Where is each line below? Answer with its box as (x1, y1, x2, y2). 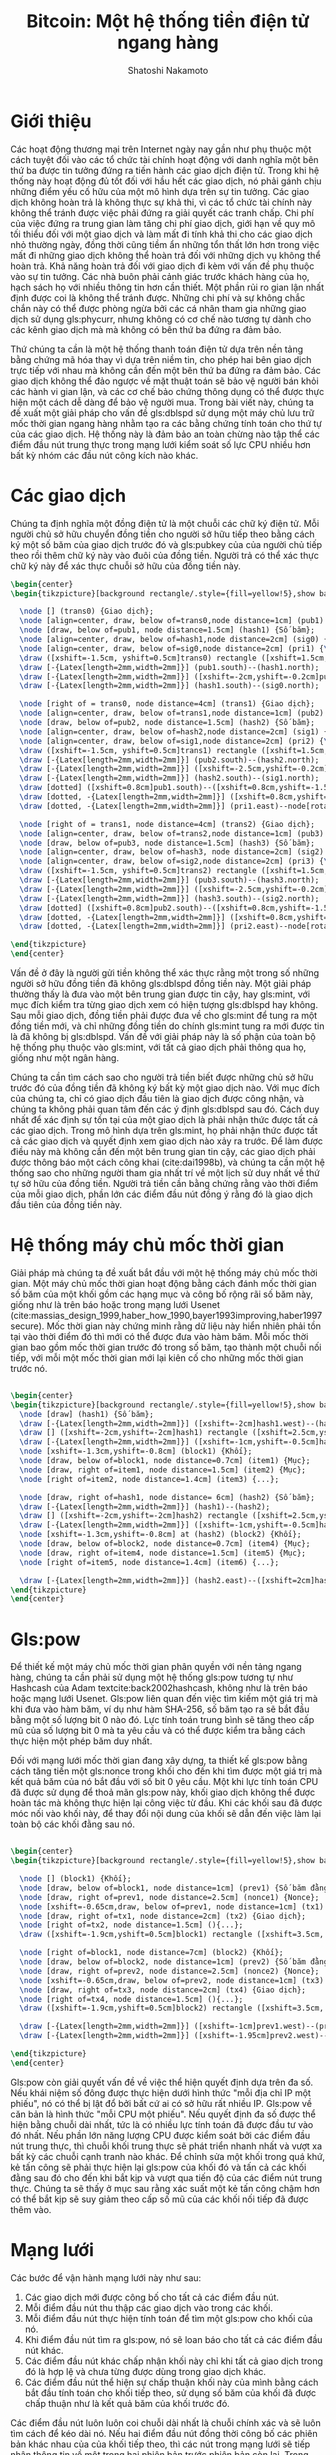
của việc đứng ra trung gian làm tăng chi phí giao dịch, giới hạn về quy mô (10, 217, 316, 229)
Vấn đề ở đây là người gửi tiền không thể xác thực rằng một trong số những (10, 967, 320, 979)
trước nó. (10, 1362, 48, 1374)
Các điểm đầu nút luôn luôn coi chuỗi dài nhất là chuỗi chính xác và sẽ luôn (10, 2416, 322, 2429)
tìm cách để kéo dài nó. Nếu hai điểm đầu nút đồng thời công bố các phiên (10, 2427, 318, 2439)
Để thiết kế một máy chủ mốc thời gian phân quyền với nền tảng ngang (10, 1661, 302, 1673)
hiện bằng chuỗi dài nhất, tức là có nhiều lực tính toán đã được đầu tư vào (10, 2118, 314, 2130)
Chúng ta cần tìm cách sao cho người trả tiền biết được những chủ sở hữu (10, 1071, 314, 1083)
